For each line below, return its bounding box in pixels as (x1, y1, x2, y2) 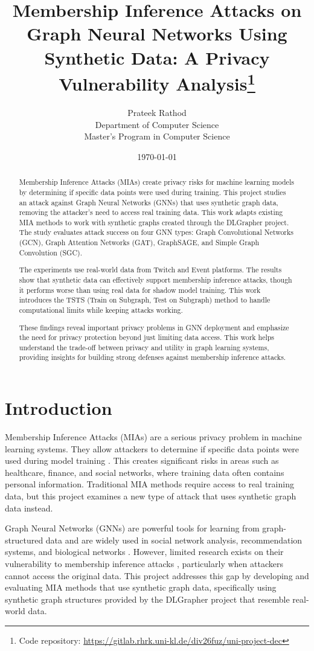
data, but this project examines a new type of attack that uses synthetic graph (5, 490, 296, 502)
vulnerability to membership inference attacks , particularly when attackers (5, 557, 283, 569)
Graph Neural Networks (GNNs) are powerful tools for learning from (5, 522, 260, 534)
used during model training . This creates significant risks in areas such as (5, 454, 279, 467)
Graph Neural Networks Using (27, 21, 287, 46)
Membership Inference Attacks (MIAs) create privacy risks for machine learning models (19, 177, 294, 187)
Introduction (5, 396, 112, 420)
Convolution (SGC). (19, 247, 82, 257)
